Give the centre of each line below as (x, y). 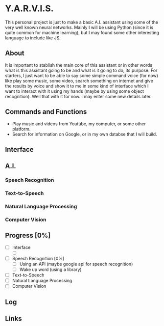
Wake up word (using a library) (50, 270)
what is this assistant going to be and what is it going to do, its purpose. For (81, 70)
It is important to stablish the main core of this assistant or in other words (79, 65)
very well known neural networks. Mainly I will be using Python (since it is (79, 27)
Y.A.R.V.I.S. (29, 9)
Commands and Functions (46, 112)
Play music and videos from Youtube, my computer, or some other (79, 124)
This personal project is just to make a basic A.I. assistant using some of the (82, 22)
